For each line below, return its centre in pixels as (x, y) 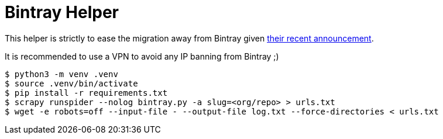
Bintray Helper (62, 12)
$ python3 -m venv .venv (61, 74)
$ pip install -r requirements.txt (86, 93)
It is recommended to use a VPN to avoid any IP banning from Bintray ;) (142, 56)
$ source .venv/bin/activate (71, 83)
